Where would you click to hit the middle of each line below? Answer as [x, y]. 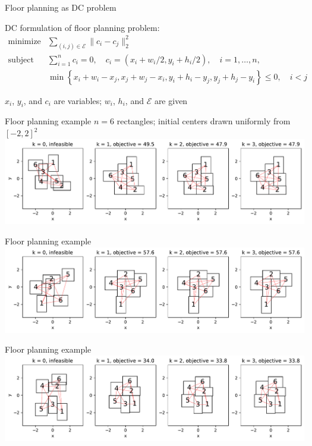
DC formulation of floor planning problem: [82, 27]
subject [21, 60]
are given [171, 100]
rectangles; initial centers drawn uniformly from [204, 121]
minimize [24, 41]
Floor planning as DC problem [61, 7]
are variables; [78, 100]
